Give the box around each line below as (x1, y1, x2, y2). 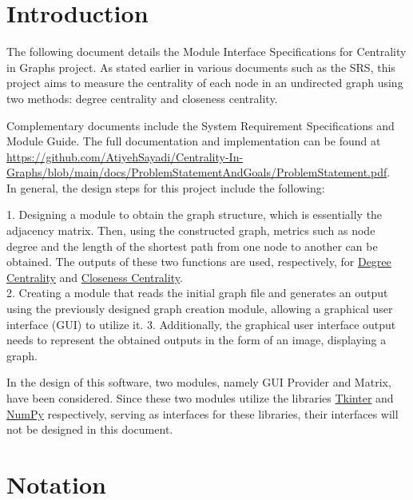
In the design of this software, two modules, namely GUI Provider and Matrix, (6, 374, 391, 391)
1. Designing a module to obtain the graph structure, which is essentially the (6, 206, 383, 223)
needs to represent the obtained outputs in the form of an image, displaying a (6, 331, 387, 348)
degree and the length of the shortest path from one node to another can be (6, 237, 378, 254)
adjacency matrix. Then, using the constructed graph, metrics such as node (6, 222, 375, 239)
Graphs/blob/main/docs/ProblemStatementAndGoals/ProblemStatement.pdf (6, 164, 387, 181)
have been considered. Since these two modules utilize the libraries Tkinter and (6, 390, 394, 406)
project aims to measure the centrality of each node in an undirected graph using (6, 74, 403, 91)
